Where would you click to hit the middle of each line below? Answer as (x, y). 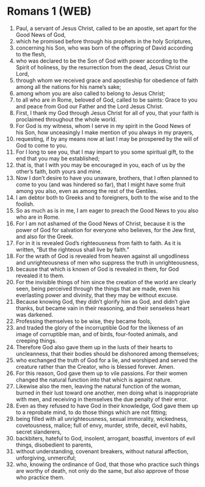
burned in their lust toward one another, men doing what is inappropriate (107, 393)
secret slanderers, (38, 432)
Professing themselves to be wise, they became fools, (84, 321)
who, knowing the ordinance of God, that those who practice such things (107, 464)
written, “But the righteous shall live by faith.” (73, 249)
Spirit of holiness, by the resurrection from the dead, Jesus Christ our (103, 67)
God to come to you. (41, 145)
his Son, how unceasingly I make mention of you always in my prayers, (105, 132)
